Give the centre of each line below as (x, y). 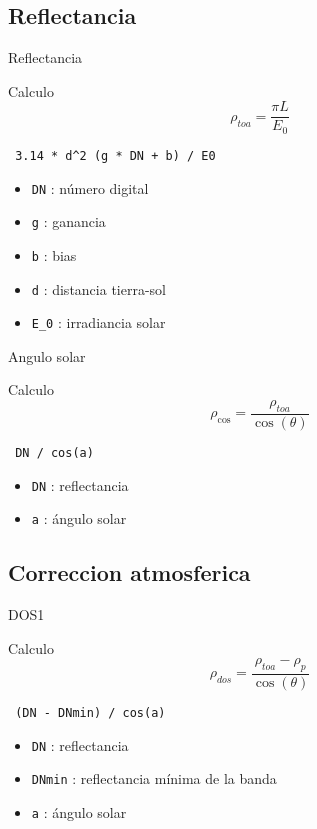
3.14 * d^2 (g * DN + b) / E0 (115, 155)
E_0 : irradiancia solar (98, 322)
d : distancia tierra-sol (98, 288)
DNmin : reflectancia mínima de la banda (154, 778)
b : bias (54, 254)
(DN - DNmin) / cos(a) (90, 713)
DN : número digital (90, 187)
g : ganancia (68, 221)
